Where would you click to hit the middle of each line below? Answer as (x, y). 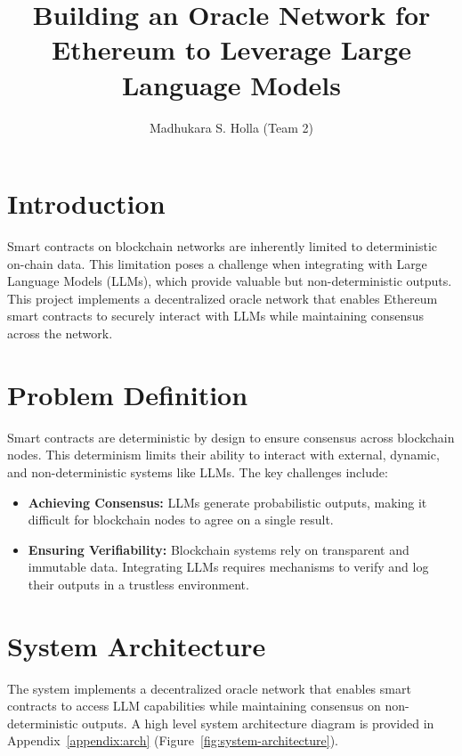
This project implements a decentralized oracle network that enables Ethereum (223, 298)
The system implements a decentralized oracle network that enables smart (209, 688)
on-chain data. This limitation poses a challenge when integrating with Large (217, 263)
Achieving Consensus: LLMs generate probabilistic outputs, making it (227, 502)
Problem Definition (128, 394)
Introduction (86, 203)
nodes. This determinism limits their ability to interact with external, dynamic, (223, 455)
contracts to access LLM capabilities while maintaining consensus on (194, 706)
